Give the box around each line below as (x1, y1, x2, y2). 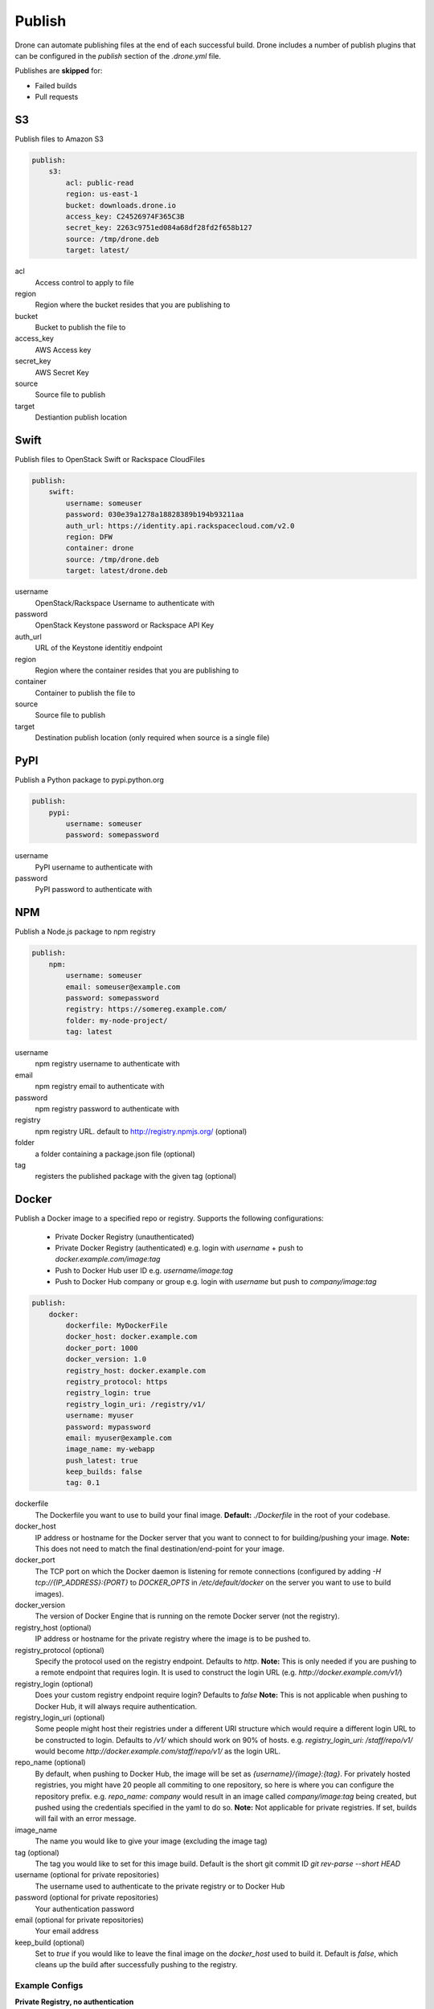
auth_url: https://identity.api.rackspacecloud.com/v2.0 (65, 521, 295, 530)
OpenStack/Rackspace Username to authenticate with (35, 598, 215, 608)
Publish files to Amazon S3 (14, 134, 104, 144)
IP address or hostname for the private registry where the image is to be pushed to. (35, 1634, 311, 1643)
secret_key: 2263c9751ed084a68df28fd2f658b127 (65, 223, 252, 232)
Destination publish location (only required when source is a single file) (35, 733, 270, 743)
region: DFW (65, 533, 113, 542)
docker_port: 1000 (65, 1343, 138, 1352)
